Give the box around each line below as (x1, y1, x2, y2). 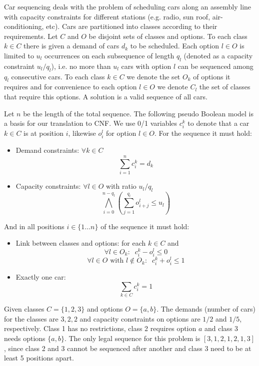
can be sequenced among (177, 60, 253, 71)
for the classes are (4, 313, 58, 324)
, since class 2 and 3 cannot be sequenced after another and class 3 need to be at (4, 343, 251, 353)
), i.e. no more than (51, 60, 111, 71)
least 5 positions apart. (4, 353, 74, 363)
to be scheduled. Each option (130, 40, 219, 51)
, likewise (68, 128, 96, 138)
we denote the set (126, 71, 180, 81)
